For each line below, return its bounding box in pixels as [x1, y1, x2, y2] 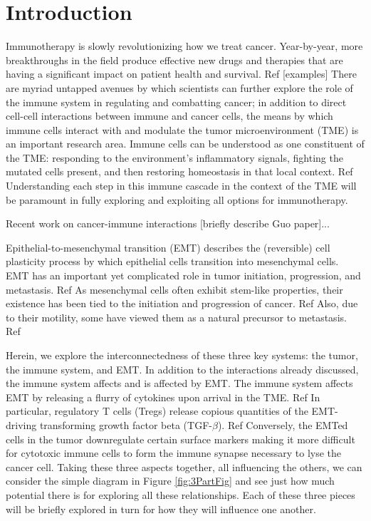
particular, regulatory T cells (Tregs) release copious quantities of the [6, 403, 308, 418]
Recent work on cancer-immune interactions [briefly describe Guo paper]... [6, 216, 330, 231]
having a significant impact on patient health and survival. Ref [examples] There [6, 66, 357, 81]
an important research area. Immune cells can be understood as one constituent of [6, 136, 365, 151]
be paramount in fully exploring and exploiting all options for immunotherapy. [6, 192, 348, 207]
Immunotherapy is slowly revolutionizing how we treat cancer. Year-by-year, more [6, 38, 363, 53]
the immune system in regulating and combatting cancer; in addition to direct [6, 94, 347, 109]
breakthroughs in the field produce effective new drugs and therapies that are [6, 52, 343, 67]
